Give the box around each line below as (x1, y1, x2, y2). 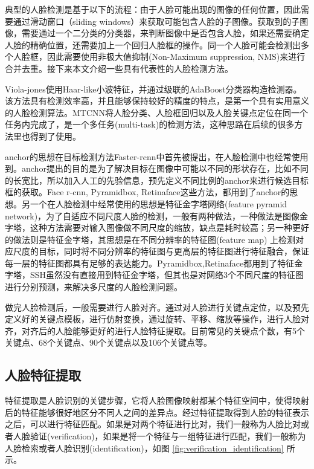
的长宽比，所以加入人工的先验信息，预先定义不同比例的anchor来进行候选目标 (5, 173, 309, 186)
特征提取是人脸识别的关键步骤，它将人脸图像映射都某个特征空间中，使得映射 (5, 394, 309, 407)
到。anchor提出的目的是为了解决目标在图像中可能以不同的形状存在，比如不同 (5, 162, 309, 175)
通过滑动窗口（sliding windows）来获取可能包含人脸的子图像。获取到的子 (13, 15, 300, 27)
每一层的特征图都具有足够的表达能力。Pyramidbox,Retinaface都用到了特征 (5, 256, 295, 269)
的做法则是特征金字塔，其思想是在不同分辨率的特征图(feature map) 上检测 (5, 233, 296, 245)
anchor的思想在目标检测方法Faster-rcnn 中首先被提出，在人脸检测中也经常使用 (5, 150, 309, 163)
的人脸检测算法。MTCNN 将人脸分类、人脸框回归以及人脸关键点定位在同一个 (5, 106, 309, 118)
